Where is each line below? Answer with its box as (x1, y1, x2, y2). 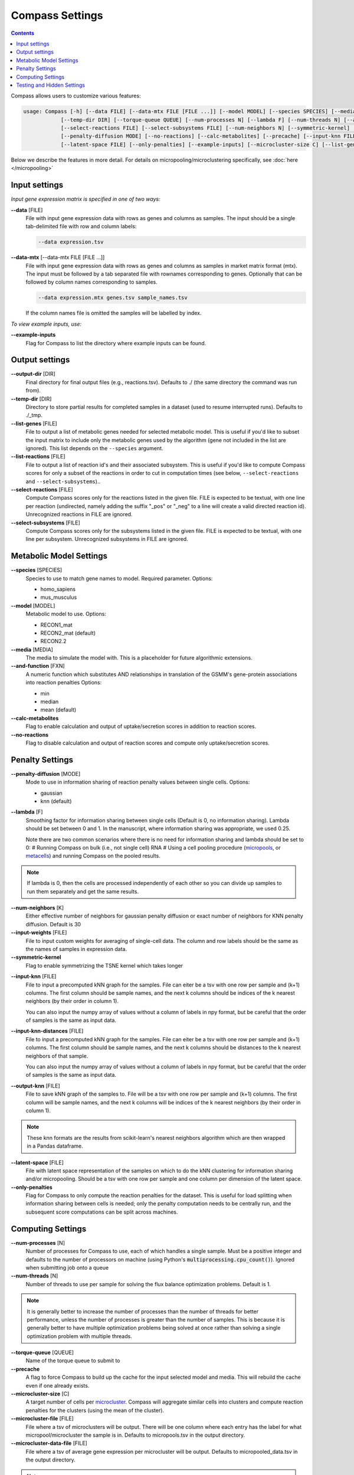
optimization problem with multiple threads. (27, 1332, 132, 1339)
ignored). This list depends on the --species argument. (25, 444, 163, 451)
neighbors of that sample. (25, 1052, 88, 1059)
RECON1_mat (40, 621, 73, 628)
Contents (11, 29, 35, 37)
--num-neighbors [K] (11, 904, 64, 911)
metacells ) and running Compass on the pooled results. (25, 853, 160, 860)
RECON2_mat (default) (40, 629, 96, 637)
